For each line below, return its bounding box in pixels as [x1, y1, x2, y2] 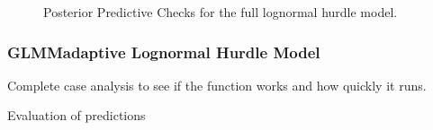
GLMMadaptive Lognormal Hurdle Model [7, 40, 320, 63]
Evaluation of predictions [7, 106, 146, 125]
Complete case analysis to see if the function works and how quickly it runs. [7, 75, 427, 94]
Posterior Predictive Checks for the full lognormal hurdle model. [43, 3, 398, 21]
